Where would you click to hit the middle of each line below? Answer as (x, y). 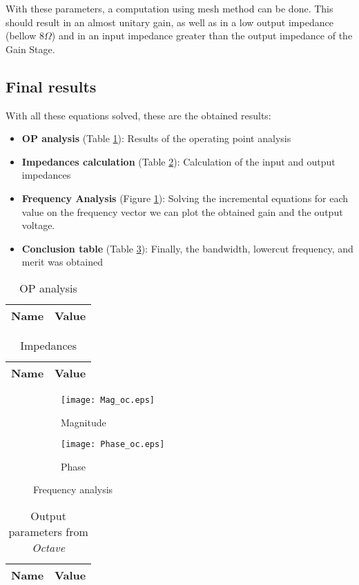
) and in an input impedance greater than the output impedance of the (202, 36)
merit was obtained (62, 262)
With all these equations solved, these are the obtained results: (138, 115)
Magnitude (84, 422)
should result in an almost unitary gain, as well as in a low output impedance (169, 22)
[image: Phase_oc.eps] (113, 445)
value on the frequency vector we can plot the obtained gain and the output (182, 211)
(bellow (21, 36)
